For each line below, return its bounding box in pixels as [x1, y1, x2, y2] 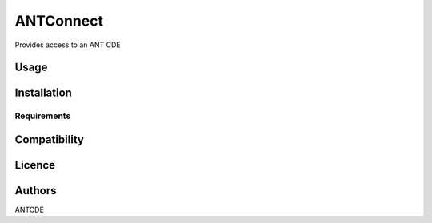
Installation [14, 86, 72, 100]
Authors [14, 184, 57, 197]
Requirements [14, 110, 71, 121]
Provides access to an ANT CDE [14, 40, 121, 50]
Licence [14, 158, 56, 172]
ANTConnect [14, 12, 104, 30]
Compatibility [14, 133, 84, 146]
